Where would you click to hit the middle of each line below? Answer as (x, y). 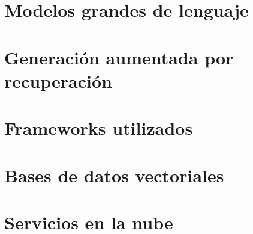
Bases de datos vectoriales (114, 175)
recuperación (58, 80)
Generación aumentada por (119, 57)
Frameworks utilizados (99, 128)
